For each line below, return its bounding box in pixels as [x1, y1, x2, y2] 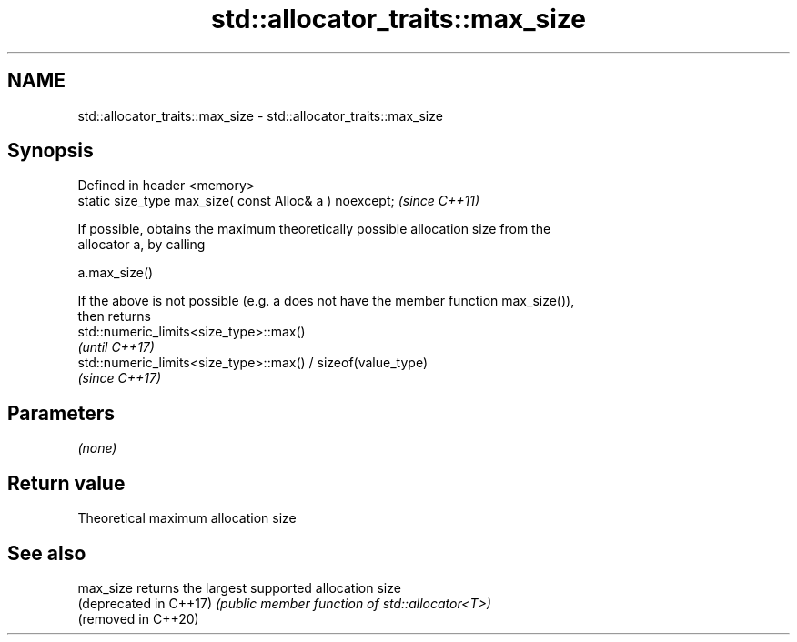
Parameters [7, 401, 115, 425]
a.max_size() [77, 265, 154, 281]
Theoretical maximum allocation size [77, 510, 297, 527]
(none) [77, 440, 117, 456]
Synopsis [7, 139, 94, 163]
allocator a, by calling [77, 236, 206, 253]
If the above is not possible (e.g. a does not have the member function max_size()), [77, 293, 575, 309]
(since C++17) [77, 370, 162, 386]
